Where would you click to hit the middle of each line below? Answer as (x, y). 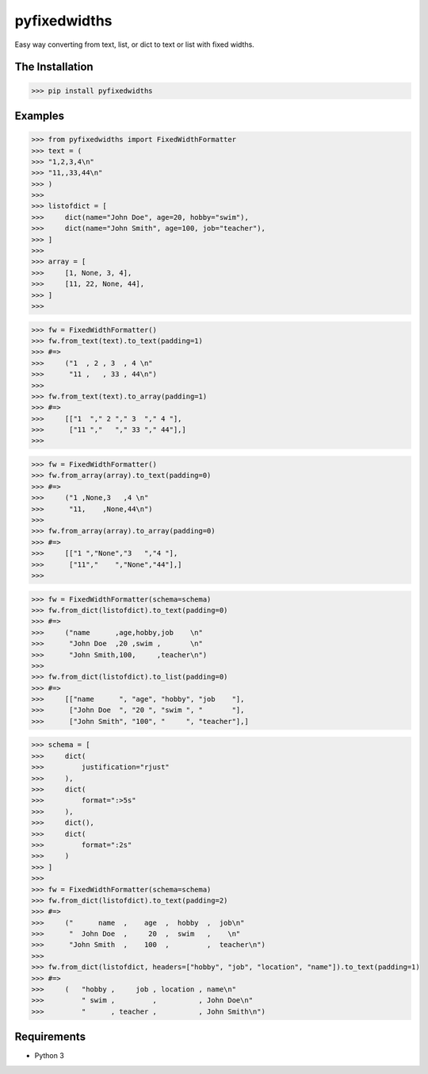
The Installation (54, 67)
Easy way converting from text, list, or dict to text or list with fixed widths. (135, 44)
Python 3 (50, 1056)
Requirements (50, 1037)
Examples (40, 115)
